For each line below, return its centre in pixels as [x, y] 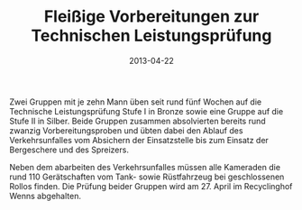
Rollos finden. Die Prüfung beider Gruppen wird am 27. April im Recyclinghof [151, 186]
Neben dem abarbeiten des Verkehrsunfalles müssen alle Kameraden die [145, 167]
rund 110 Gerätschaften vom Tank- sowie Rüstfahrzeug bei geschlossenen [147, 177]
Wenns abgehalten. [45, 196]
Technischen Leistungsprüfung [151, 36]
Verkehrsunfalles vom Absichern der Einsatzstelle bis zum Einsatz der [139, 140]
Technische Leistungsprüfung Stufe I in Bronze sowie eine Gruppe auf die [146, 111]
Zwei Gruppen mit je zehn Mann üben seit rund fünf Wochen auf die [136, 102]
